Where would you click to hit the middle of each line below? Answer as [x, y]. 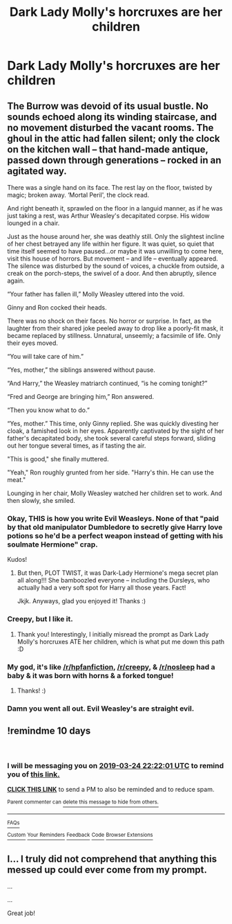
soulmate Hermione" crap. [52, 544]
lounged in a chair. [33, 223]
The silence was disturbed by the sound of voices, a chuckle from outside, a [116, 266]
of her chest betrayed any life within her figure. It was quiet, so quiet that [110, 244]
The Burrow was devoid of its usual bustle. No [108, 106]
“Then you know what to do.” [48, 410]
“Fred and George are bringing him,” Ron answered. [80, 397]
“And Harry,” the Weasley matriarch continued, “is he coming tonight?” [107, 383]
